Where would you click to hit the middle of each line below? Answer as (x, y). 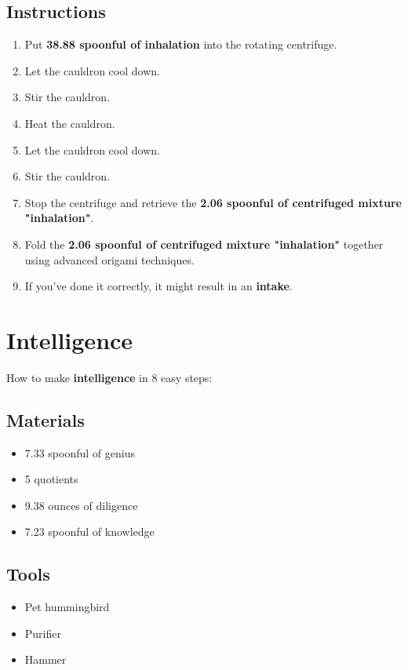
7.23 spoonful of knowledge (89, 532)
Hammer (46, 659)
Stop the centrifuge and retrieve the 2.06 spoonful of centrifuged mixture (213, 202)
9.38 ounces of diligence (81, 505)
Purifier (43, 633)
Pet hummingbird (67, 607)
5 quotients (51, 479)
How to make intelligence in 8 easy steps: (109, 377)
